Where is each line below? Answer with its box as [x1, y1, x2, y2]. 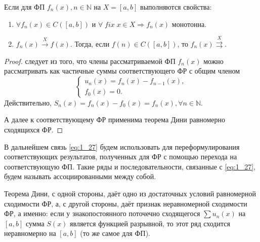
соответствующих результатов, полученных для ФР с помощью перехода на [4, 151, 237, 162]
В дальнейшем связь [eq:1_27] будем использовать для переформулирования [4, 141, 240, 152]
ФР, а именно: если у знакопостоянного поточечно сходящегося [4, 208, 200, 219]
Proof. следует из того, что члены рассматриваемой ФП [4, 55, 176, 66]
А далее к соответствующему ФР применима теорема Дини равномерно [4, 114, 226, 125]
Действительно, [4, 97, 52, 108]
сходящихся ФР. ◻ [4, 124, 63, 134]
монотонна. [171, 18, 207, 29]
